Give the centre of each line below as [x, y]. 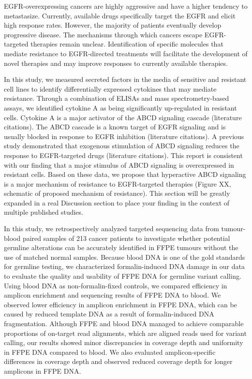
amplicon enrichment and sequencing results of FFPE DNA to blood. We [112, 295]
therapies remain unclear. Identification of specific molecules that [127, 44]
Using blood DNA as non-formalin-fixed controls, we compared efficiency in [116, 285]
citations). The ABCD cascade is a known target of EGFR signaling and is [115, 127]
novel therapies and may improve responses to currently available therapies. [116, 63]
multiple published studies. [44, 212]
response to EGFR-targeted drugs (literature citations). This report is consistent [123, 155]
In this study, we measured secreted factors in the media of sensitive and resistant [125, 79]
